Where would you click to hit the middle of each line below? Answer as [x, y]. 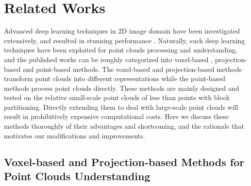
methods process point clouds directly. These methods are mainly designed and [122, 88]
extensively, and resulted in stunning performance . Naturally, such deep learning [125, 40]
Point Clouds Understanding [77, 176]
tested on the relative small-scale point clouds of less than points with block [117, 97]
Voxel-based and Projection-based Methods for [124, 161]
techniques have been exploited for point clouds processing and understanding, [121, 50]
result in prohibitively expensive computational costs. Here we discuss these [117, 116]
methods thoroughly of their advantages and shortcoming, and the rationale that [124, 126]
